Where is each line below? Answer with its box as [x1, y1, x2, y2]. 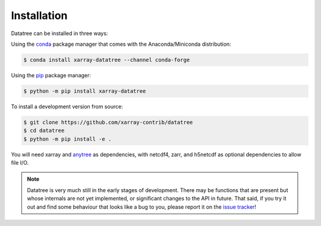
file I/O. [11, 159, 29, 167]
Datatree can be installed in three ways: [11, 30, 108, 37]
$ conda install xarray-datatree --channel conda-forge [23, 56, 190, 63]
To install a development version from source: [11, 103, 123, 110]
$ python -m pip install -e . [23, 136, 112, 142]
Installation [11, 9, 68, 22]
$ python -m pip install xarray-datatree [23, 87, 146, 95]
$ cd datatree [23, 127, 65, 134]
